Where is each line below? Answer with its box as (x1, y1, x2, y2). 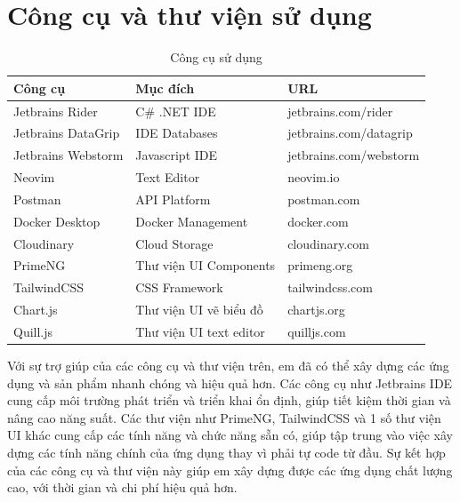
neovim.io (287, 168, 340, 187)
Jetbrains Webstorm (13, 146, 124, 164)
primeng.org (287, 256, 353, 275)
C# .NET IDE (135, 101, 216, 120)
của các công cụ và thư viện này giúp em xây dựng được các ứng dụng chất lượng (7, 460, 453, 479)
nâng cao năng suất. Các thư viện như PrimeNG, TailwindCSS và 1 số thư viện (7, 408, 441, 426)
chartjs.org (287, 300, 345, 319)
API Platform (135, 189, 211, 208)
